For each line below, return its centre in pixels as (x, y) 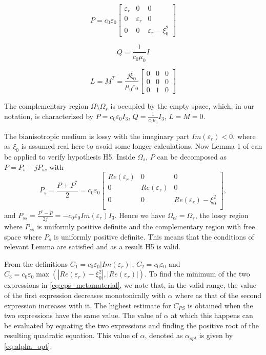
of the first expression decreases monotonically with (85, 295)
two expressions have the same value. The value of (83, 315)
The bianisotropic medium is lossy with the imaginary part (97, 136)
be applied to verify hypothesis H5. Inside (70, 157)
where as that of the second (218, 295)
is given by (216, 335)
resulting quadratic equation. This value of (71, 335)
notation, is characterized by (49, 116)
